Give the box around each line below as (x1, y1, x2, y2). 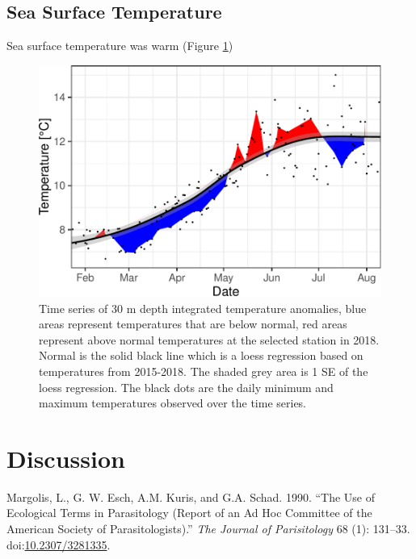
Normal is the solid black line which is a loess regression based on (39, 347, 363, 364)
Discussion (6, 441, 125, 474)
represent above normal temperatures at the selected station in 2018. (39, 331, 380, 348)
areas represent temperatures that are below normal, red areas (39, 315, 347, 332)
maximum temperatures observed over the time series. (39, 394, 307, 411)
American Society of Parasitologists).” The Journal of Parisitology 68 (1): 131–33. (6, 520, 410, 537)
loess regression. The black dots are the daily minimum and (39, 378, 334, 395)
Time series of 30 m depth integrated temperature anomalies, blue (39, 299, 367, 316)
